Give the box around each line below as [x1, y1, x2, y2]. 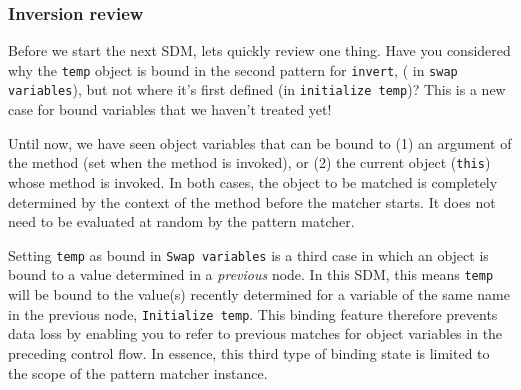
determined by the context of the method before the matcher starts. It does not [8, 191, 496, 212]
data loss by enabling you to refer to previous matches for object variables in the [8, 323, 503, 344]
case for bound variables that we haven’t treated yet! [8, 99, 332, 120]
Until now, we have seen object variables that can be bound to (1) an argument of [8, 132, 512, 153]
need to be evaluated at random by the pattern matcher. [8, 211, 355, 232]
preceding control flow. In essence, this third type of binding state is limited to [8, 342, 490, 363]
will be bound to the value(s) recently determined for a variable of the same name [8, 284, 510, 305]
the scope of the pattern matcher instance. [8, 362, 268, 383]
